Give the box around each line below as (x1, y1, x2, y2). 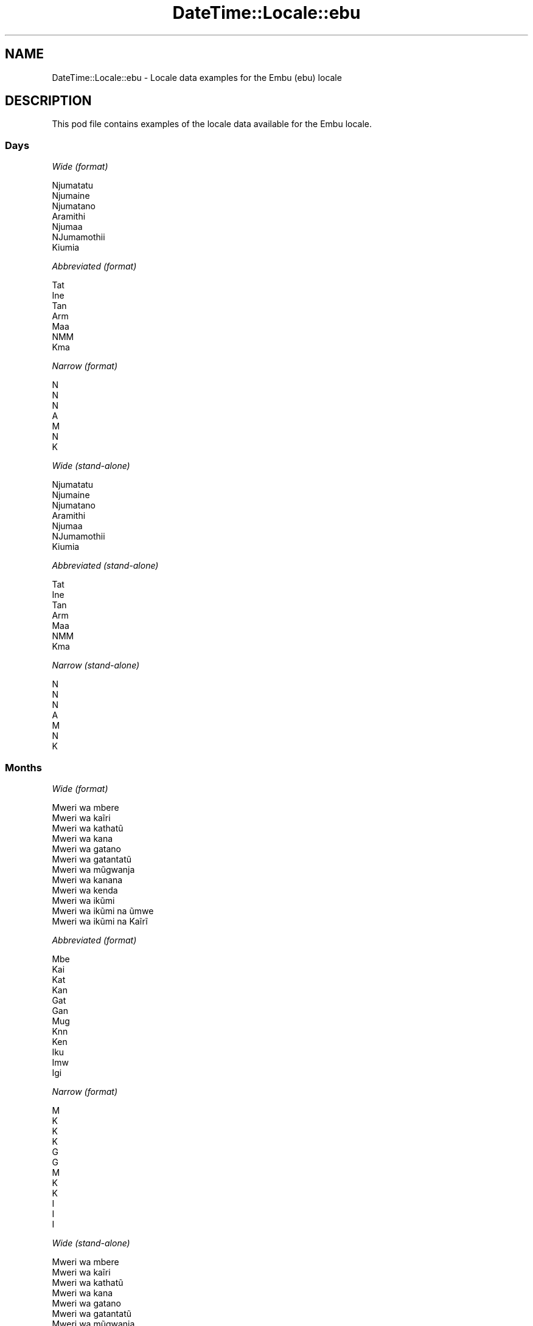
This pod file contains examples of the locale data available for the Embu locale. (52, 119, 372, 130)
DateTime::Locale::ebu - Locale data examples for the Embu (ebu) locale (52, 72, 342, 83)
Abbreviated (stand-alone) (52, 560, 159, 571)
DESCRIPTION (5, 93, 92, 109)
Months (5, 761, 42, 774)
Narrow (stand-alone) (52, 660, 140, 671)
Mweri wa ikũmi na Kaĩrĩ (52, 915, 148, 926)
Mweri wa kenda (52, 884, 118, 895)
